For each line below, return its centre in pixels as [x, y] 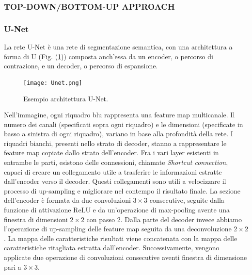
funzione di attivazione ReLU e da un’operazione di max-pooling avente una [117, 210]
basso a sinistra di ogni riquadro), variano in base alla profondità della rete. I [118, 134]
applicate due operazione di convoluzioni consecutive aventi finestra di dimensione [126, 257]
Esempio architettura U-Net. [66, 98]
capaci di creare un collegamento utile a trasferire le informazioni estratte [113, 171]
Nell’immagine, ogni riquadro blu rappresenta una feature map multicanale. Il [119, 115]
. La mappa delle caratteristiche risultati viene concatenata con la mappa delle [121, 238]
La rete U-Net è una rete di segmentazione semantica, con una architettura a [118, 47]
